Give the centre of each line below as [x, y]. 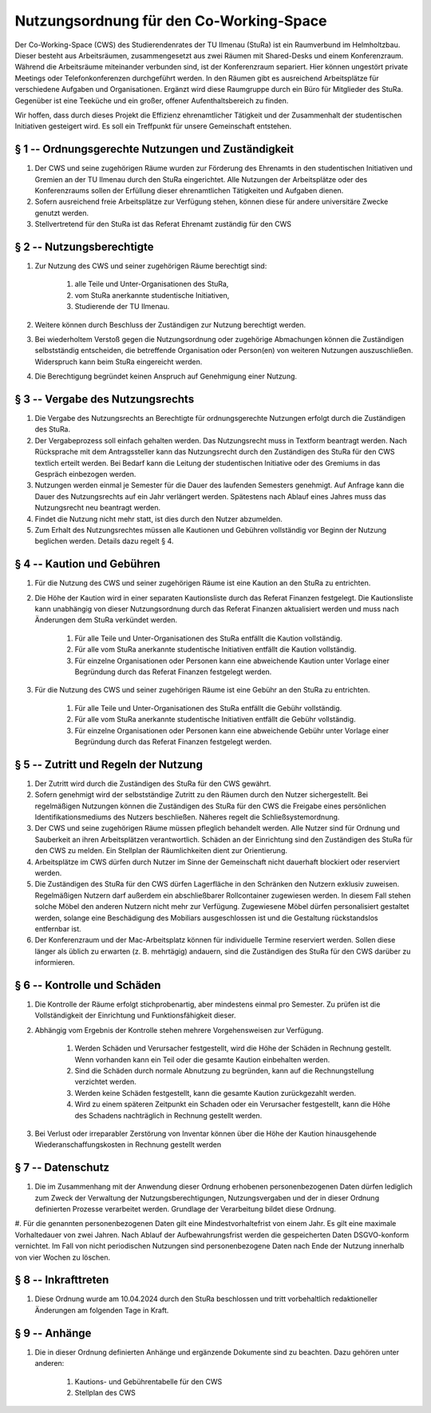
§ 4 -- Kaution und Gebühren [88, 564]
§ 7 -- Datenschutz [62, 1167]
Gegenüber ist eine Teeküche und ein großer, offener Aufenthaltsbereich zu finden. [152, 101]
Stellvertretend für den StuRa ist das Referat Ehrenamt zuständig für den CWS [163, 224]
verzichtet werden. [105, 1082]
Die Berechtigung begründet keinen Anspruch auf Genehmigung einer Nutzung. [166, 376]
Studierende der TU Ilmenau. [122, 307]
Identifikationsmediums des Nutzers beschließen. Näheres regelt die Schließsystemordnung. [187, 817]
